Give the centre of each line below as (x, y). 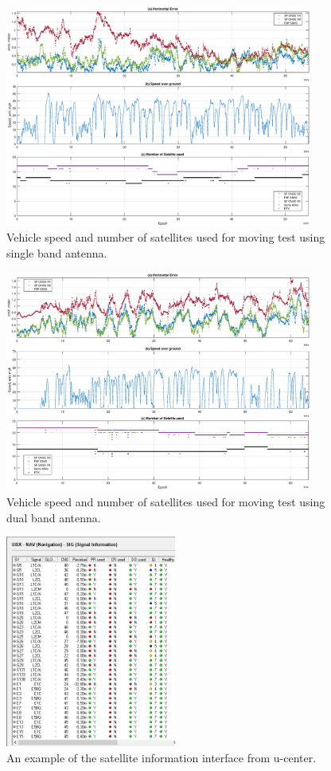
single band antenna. (57, 252)
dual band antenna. (54, 517)
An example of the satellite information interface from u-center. (162, 757)
